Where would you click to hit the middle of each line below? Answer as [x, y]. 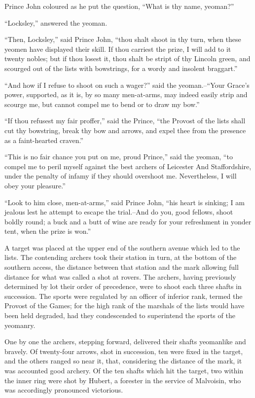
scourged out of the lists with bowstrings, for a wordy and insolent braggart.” [121, 68]
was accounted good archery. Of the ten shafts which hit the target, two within [124, 370]
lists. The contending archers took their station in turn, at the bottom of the [121, 257]
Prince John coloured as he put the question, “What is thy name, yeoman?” [119, 6]
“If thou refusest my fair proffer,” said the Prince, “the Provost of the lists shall [125, 121]
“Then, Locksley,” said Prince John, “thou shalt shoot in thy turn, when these [123, 39]
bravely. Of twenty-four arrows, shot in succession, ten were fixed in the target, [124, 351]
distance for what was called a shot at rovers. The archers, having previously [120, 276]
